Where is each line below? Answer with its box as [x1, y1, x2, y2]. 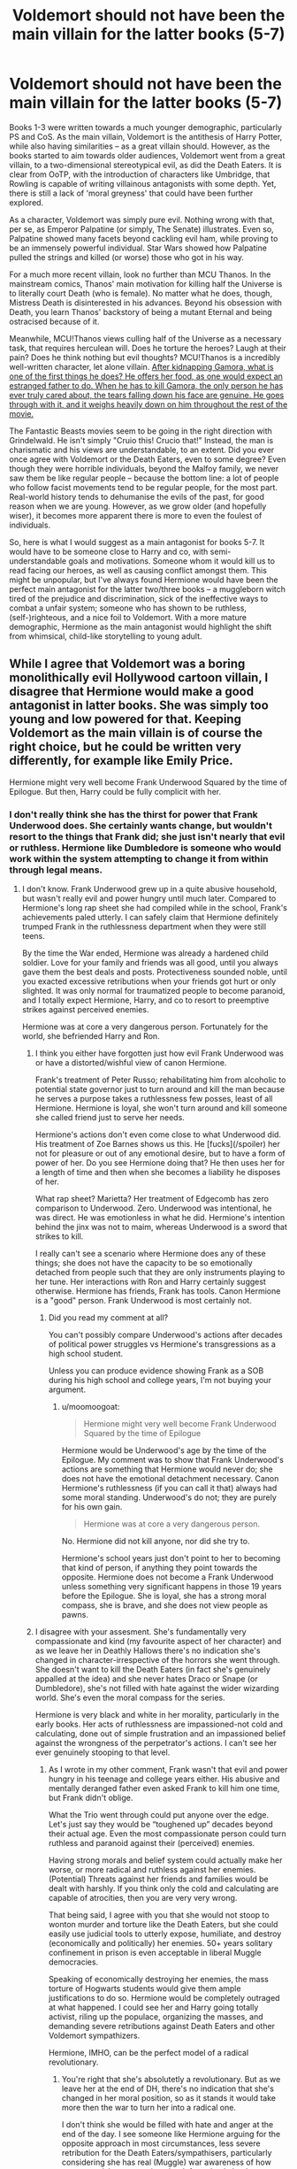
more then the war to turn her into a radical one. [61, 2103, 237, 2113]
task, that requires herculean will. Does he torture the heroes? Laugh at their [9, 342, 286, 353]
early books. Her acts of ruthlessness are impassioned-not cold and [34, 1719, 284, 1730]
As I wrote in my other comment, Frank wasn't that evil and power [48, 1765, 288, 1775]
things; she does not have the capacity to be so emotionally [34, 1258, 254, 1268]
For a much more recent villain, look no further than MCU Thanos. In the [9, 269, 271, 280]
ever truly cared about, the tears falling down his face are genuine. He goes [9, 389, 285, 400]
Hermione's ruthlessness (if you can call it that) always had [61, 1483, 278, 1494]
